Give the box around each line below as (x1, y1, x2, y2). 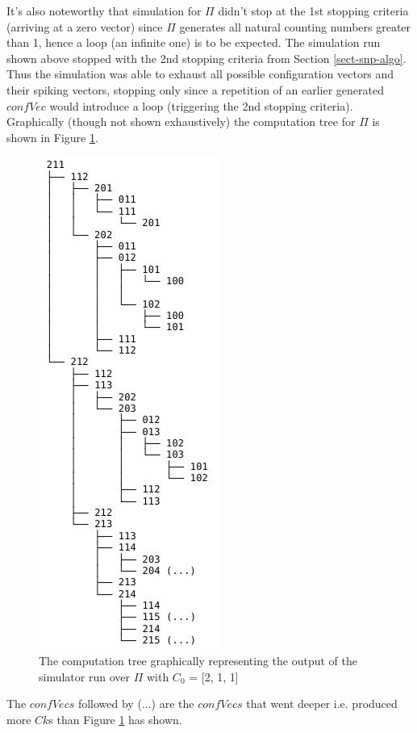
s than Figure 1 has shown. (48, 710, 182, 727)
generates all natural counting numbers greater (179, 18, 411, 35)
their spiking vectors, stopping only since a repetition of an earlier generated (6, 81, 385, 98)
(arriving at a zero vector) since (6, 18, 163, 35)
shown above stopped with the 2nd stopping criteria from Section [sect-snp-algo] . (6, 49, 407, 66)
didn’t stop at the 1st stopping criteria (218, 2, 409, 19)
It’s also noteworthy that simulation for (6, 2, 202, 19)
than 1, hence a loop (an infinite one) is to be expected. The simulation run (6, 34, 381, 51)
